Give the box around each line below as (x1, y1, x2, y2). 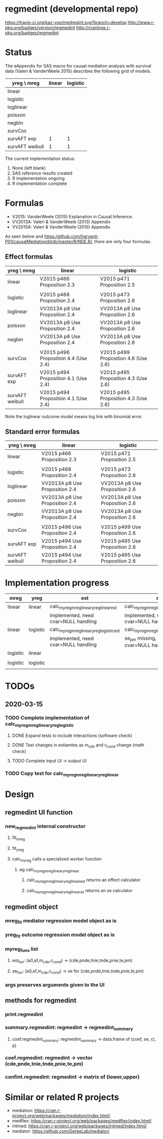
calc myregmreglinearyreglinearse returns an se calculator (26, 888, 133, 894)
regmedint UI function (5, 808, 73, 816)
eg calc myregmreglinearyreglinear (19, 866, 80, 874)
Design (5, 789, 34, 800)
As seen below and (5, 233, 44, 239)
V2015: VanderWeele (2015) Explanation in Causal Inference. (12, 213, 133, 219)
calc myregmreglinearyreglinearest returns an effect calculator (26, 877, 141, 884)
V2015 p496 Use (41, 524, 81, 530)
